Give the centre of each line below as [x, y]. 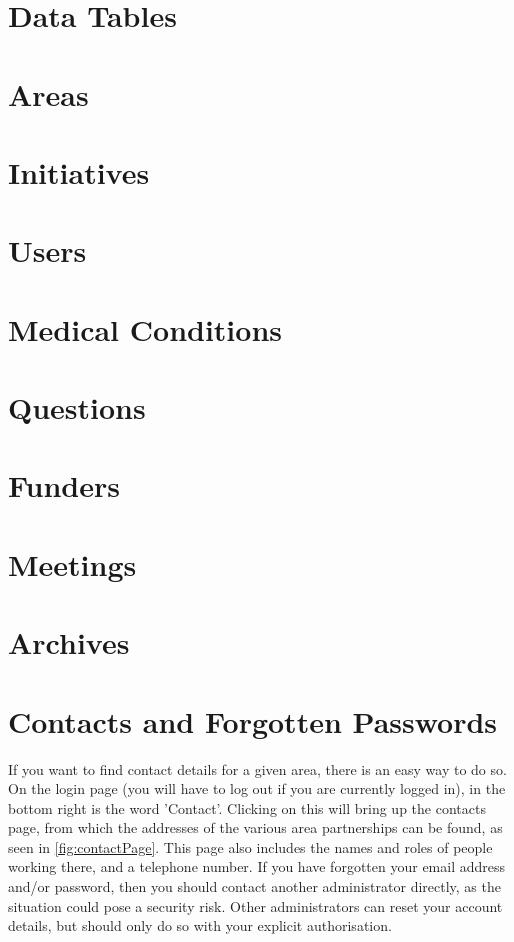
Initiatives [79, 171]
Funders [64, 485]
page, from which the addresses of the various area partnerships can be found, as [255, 827]
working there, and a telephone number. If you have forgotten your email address [257, 866]
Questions [77, 407]
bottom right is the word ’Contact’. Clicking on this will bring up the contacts [247, 807]
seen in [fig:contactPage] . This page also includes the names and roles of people [250, 846]
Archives [69, 642]
